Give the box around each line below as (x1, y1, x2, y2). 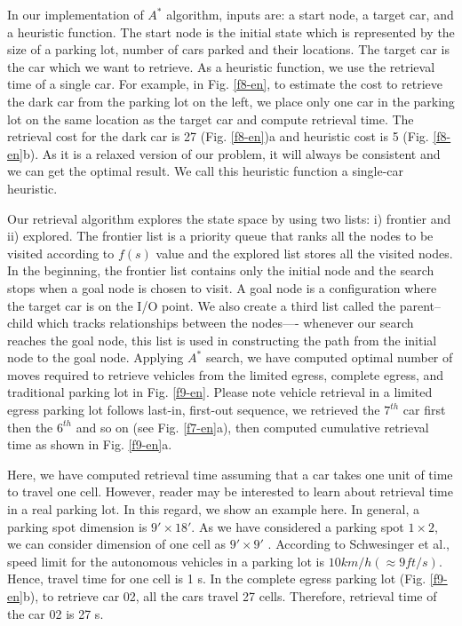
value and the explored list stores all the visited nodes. (155, 243, 453, 262)
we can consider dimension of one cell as (7, 535, 227, 553)
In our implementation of (7, 5, 144, 23)
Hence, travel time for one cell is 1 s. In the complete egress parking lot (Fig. (7, 569, 426, 588)
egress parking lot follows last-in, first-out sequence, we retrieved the (7, 400, 380, 419)
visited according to (7, 243, 115, 262)
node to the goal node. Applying (7, 348, 184, 367)
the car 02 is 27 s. (7, 604, 104, 622)
